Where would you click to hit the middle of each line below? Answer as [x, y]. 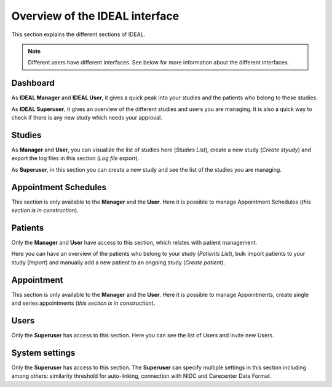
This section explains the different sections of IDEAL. [78, 34]
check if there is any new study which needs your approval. [87, 118]
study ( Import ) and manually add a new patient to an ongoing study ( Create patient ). [118, 262]
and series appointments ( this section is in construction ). [83, 303]
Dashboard [33, 83]
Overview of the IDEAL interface [95, 16]
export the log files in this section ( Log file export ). [75, 158]
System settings [43, 353]
